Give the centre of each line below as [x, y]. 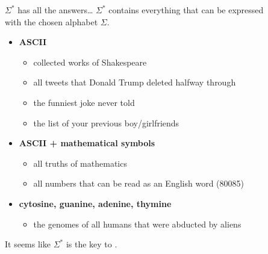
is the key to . [92, 244]
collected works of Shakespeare [90, 62]
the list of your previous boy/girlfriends [106, 122]
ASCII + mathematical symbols [87, 143]
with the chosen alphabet [51, 21]
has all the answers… [55, 10]
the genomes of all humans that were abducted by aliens [137, 224]
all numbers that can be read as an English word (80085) [139, 183]
